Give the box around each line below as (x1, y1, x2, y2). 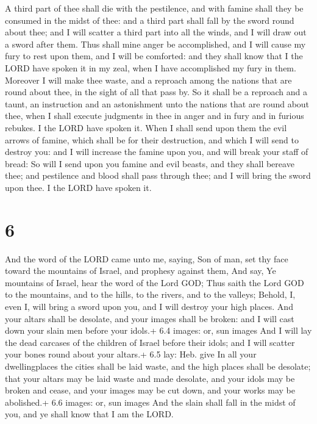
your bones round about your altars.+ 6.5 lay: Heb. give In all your (5, 348, 257, 361)
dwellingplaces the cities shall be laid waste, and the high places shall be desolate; (5, 359, 311, 372)
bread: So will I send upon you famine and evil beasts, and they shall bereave (5, 157, 294, 170)
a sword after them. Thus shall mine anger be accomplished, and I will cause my (5, 37, 306, 50)
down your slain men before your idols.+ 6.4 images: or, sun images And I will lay (5, 324, 312, 337)
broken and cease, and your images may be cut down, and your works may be (5, 384, 295, 397)
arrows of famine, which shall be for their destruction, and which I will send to (5, 133, 299, 146)
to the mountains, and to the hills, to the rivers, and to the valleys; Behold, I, (5, 288, 296, 301)
